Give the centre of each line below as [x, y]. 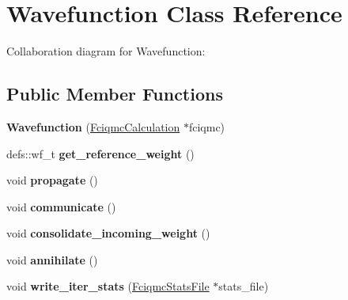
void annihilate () [52, 259]
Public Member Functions [115, 94]
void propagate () [52, 180]
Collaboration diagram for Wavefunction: [106, 51]
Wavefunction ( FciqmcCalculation [93, 126]
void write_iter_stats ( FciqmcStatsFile [108, 286]
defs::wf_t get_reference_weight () [100, 153]
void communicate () [61, 206]
